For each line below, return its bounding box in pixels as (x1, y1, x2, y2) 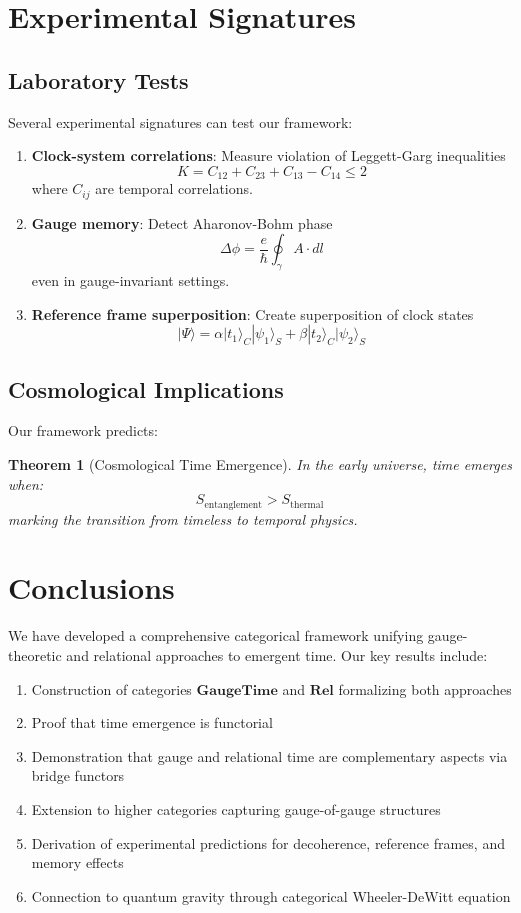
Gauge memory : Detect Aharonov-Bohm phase (31, 212, 333, 233)
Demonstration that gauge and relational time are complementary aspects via (31, 745, 508, 766)
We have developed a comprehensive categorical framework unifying (8, 625, 424, 646)
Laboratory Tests (8, 64, 189, 95)
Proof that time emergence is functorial (31, 712, 273, 733)
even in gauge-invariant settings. (31, 270, 230, 291)
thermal (290, 499, 324, 510)
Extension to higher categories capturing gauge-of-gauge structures (31, 798, 441, 819)
